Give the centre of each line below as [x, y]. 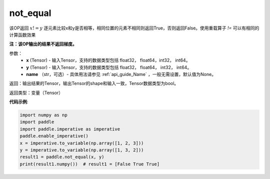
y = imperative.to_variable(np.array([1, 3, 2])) [82, 150]
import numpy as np [43, 115]
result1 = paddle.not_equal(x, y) [62, 157]
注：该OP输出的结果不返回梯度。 [43, 44]
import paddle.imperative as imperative [70, 129]
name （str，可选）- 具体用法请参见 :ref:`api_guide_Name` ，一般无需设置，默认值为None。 [121, 74]
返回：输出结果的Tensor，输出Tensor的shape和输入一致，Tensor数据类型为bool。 [94, 83]
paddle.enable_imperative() [54, 136]
